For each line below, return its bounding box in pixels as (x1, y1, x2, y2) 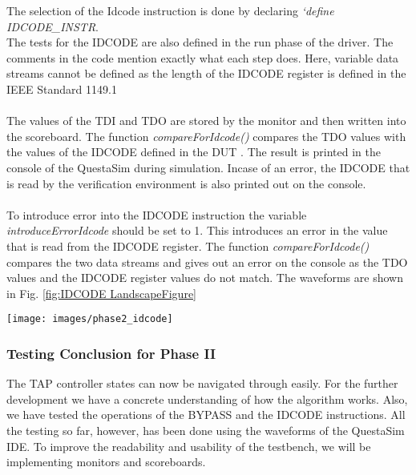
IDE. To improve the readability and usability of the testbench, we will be (6, 437, 371, 454)
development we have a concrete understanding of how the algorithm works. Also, (6, 390, 408, 407)
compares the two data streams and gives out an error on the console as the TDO (6, 253, 408, 270)
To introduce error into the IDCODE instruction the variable (6, 206, 307, 223)
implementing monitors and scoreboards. (6, 453, 206, 470)
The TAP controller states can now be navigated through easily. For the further (6, 375, 398, 392)
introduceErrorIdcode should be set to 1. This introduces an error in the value (6, 222, 388, 239)
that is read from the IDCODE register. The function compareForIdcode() (6, 237, 370, 254)
